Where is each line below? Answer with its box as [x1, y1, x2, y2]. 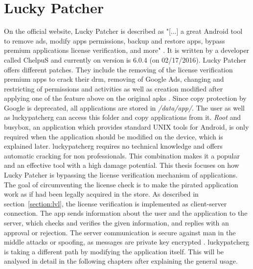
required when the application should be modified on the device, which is [4, 131, 223, 141]
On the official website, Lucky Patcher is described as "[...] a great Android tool [4, 26, 243, 36]
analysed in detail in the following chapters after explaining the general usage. [4, 256, 238, 266]
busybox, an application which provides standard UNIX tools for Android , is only [4, 122, 249, 132]
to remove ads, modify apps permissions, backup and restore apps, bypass [4, 35, 225, 45]
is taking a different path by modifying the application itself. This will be [4, 246, 224, 256]
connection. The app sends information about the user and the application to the [4, 208, 248, 218]
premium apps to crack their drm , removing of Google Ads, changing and [4, 74, 224, 84]
